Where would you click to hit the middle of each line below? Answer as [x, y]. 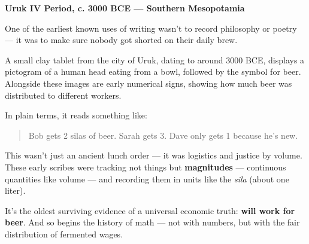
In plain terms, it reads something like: [76, 115]
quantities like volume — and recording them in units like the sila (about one [147, 179]
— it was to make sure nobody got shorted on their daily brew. [121, 40]
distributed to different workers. [63, 95]
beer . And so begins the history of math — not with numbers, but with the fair [152, 222]
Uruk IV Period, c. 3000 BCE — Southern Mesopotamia [125, 8]
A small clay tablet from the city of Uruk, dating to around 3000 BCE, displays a [155, 60]
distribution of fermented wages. [64, 234]
